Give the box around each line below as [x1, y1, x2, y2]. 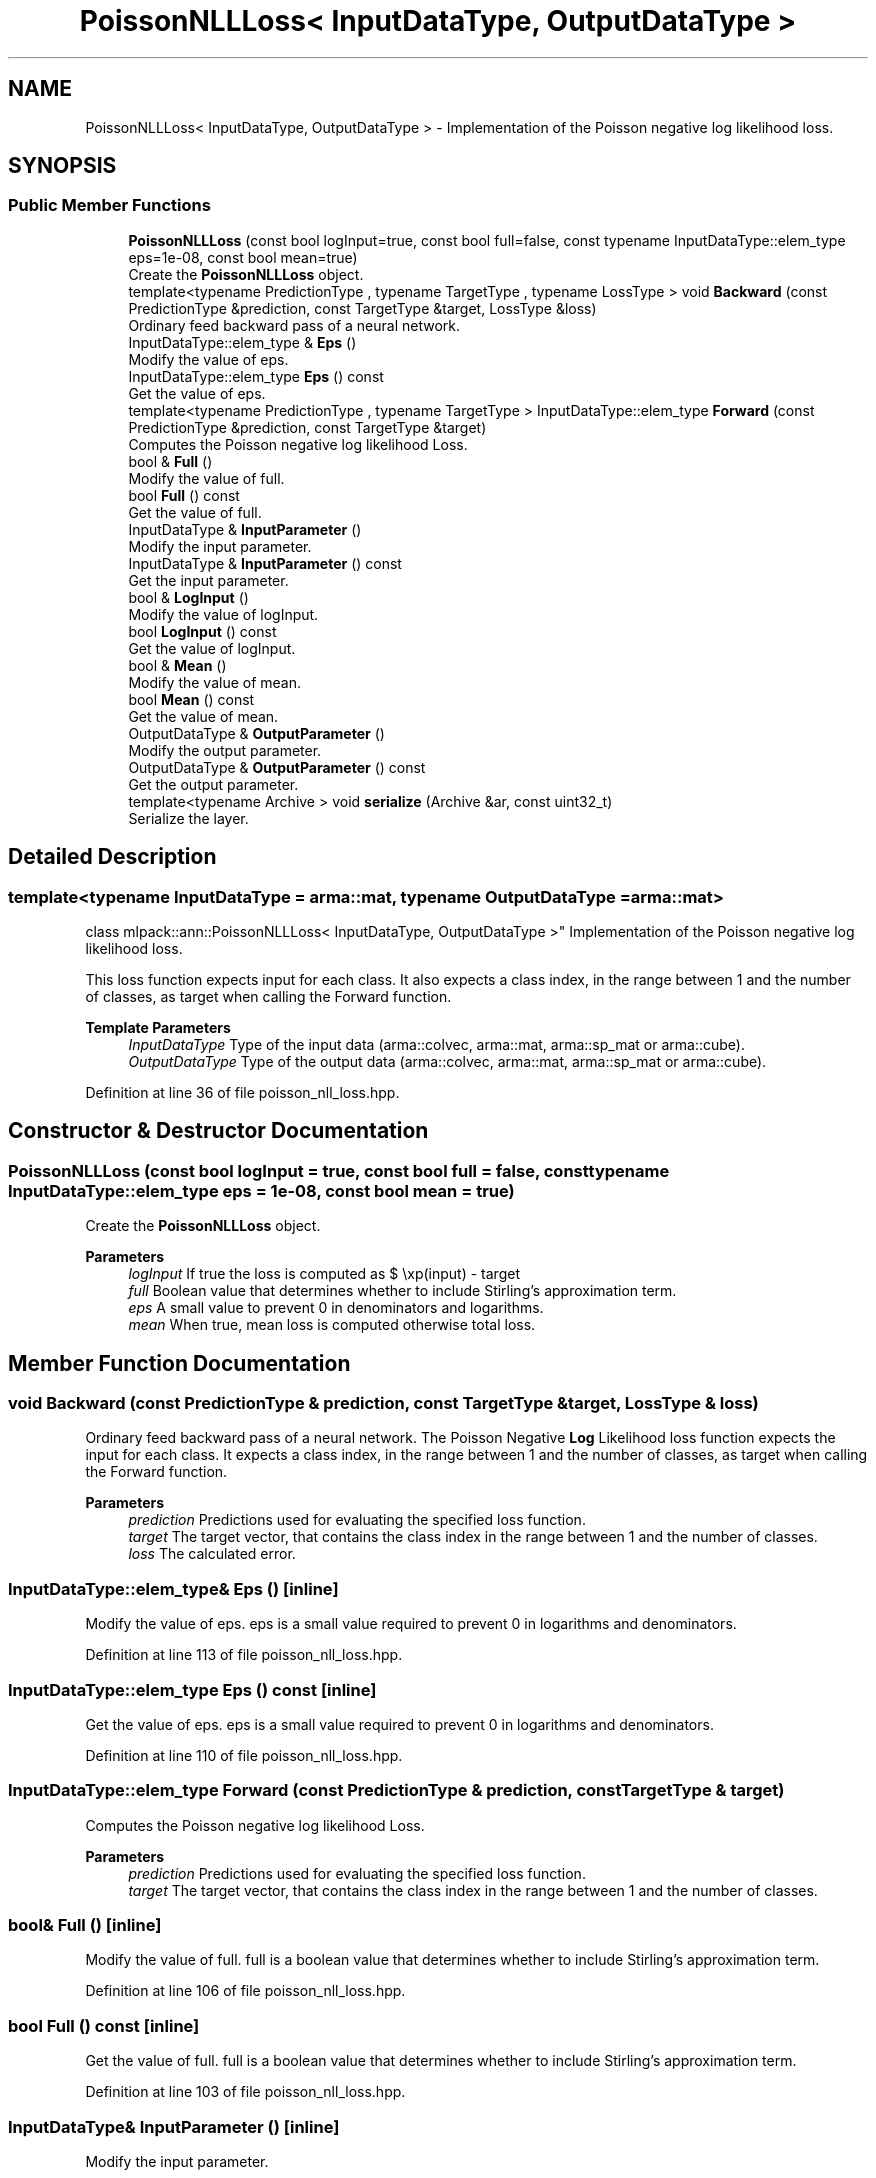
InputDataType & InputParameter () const [128, 554, 402, 572]
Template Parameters [85, 1019, 231, 1037]
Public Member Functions [8, 195, 211, 216]
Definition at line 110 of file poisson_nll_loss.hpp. [85, 1746, 403, 1764]
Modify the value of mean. [128, 673, 302, 691]
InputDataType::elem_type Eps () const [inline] [8, 1679, 377, 1700]
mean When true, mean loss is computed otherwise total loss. [128, 1316, 536, 1334]
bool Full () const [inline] [8, 2015, 200, 2036]
